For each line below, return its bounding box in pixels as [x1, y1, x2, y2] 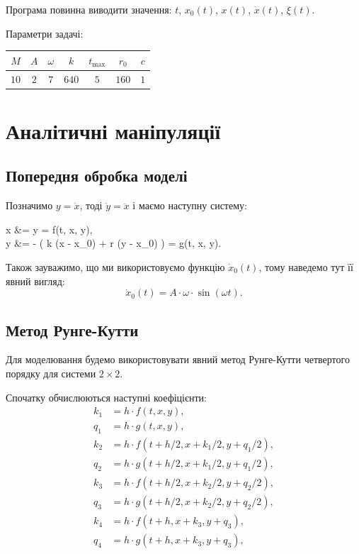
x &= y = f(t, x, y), [6, 221, 93, 236]
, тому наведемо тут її [258, 259, 353, 274]
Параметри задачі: [6, 26, 84, 40]
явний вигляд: [6, 273, 65, 288]
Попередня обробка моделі [6, 165, 188, 187]
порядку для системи [6, 365, 96, 380]
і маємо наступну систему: [132, 198, 247, 213]
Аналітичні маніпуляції [6, 116, 221, 145]
